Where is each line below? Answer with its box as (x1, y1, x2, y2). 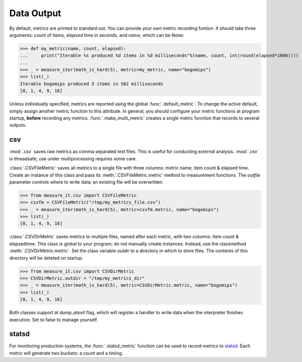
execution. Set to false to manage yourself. (9, 317, 98, 323)
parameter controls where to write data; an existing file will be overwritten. (9, 179, 164, 185)
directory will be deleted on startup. (9, 255, 84, 261)
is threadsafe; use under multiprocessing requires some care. (9, 155, 137, 161)
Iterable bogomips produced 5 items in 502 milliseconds (20, 81, 164, 87)
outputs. (9, 122, 27, 128)
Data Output (9, 8, 61, 19)
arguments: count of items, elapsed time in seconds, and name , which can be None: (9, 32, 185, 38)
